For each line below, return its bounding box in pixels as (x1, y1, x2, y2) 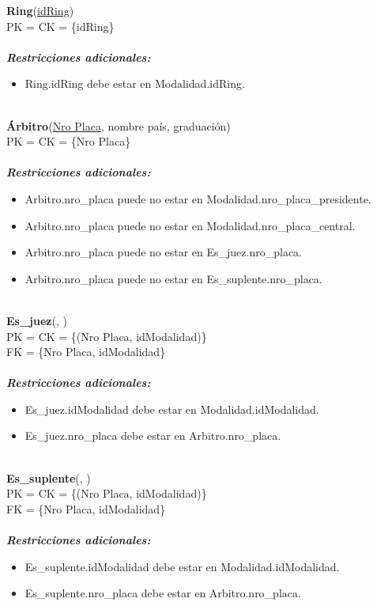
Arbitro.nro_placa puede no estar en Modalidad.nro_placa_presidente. (25, 190, 371, 206)
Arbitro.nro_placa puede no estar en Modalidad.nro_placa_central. (25, 217, 356, 233)
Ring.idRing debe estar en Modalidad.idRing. (25, 75, 245, 92)
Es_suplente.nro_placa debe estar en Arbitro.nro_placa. (25, 585, 301, 601)
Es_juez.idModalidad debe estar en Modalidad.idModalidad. (25, 400, 319, 417)
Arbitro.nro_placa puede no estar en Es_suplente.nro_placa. (25, 270, 322, 286)
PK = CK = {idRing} (6, 17, 115, 34)
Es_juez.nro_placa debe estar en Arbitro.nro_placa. (25, 427, 281, 444)
